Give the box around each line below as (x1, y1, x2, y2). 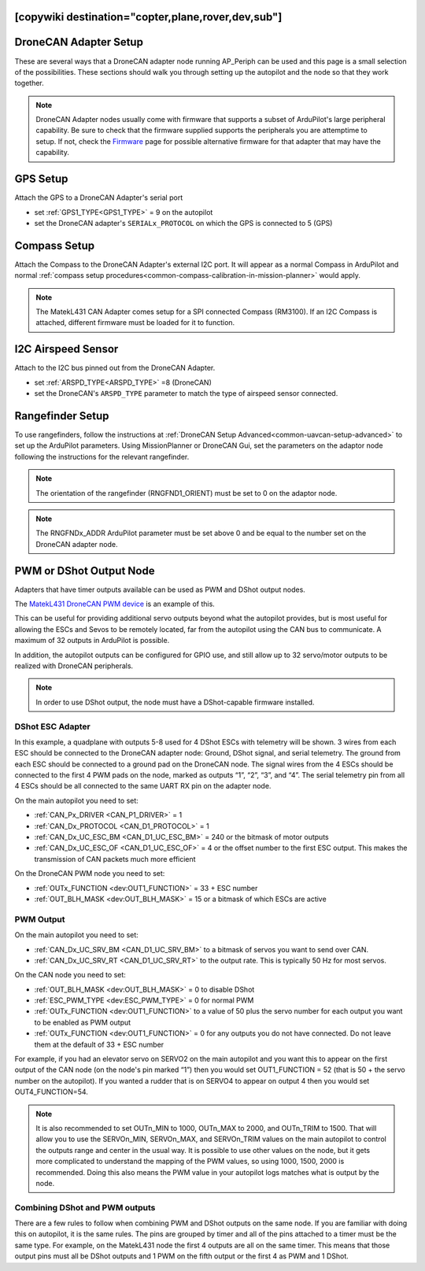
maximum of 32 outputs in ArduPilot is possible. (14, 636, 170, 645)
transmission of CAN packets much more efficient (34, 854, 196, 863)
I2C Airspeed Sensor (14, 342, 119, 356)
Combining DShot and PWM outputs (14, 1202, 156, 1213)
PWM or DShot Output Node (14, 563, 155, 578)
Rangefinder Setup (14, 409, 109, 423)
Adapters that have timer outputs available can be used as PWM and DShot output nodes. (14, 585, 306, 594)
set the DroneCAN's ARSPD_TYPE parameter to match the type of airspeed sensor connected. (34, 389, 338, 398)
